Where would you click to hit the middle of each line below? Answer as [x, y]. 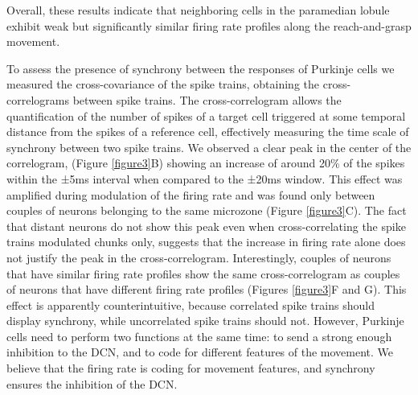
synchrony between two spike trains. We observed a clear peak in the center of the [209, 147]
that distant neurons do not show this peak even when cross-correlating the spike [206, 226]
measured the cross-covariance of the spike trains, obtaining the [163, 84]
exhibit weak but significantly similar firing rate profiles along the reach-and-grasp [209, 25]
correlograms [38, 99]
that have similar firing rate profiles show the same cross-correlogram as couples [203, 273]
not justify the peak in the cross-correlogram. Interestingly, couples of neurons [199, 257]
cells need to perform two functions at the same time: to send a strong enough [199, 336]
